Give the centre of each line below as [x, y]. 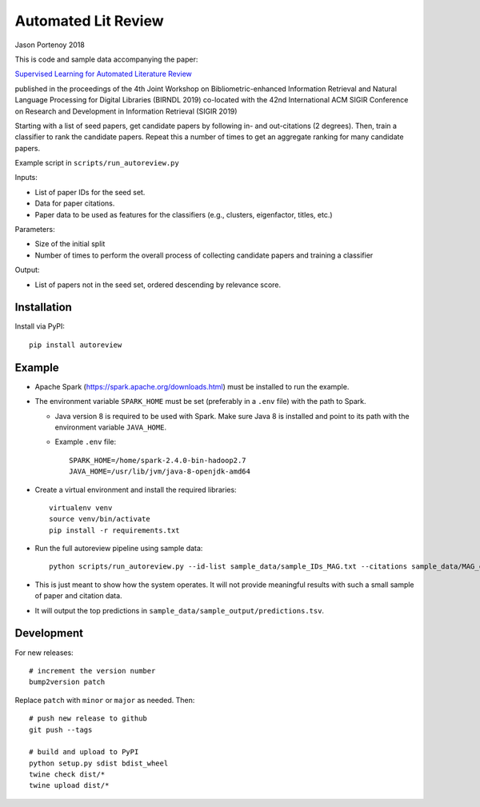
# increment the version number [92, 671]
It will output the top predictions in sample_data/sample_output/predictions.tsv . [179, 610]
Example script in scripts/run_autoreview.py [97, 163]
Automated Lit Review [89, 21]
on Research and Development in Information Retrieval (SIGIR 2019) [126, 111]
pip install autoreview [76, 345]
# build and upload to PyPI [84, 752]
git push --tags [61, 729]
